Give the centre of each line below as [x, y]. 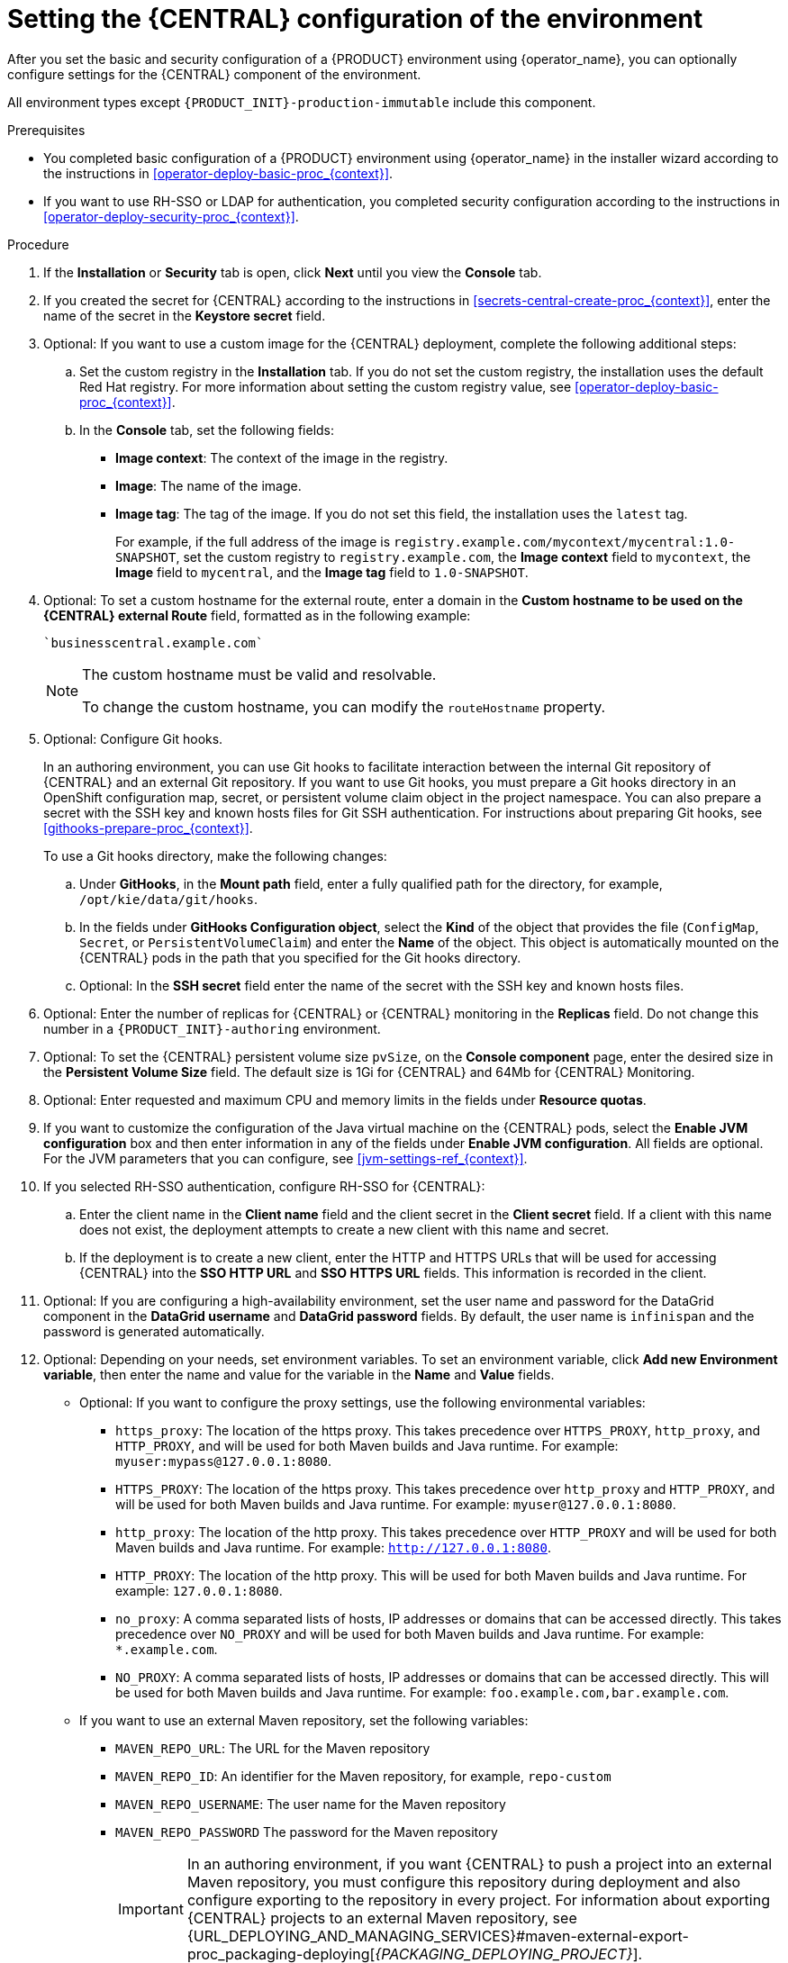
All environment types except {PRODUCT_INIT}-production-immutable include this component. [302, 102]
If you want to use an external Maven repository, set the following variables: [304, 1720]
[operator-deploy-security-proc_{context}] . [171, 216]
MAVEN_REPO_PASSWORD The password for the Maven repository [307, 1832]
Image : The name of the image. [208, 485]
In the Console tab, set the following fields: [207, 430]
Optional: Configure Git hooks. [133, 738]
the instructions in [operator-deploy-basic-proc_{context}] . [218, 173]
